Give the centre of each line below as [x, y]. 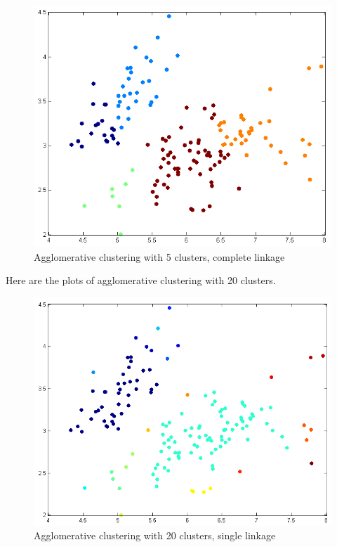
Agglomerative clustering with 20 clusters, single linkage [155, 535]
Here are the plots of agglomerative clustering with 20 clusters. [141, 280]
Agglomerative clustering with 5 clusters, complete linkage [159, 256]
